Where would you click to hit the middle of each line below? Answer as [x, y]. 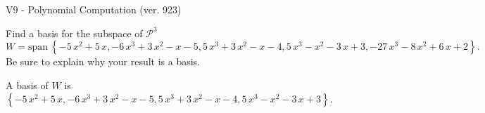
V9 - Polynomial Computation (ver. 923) [94, 9]
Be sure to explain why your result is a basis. [103, 61]
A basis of [27, 85]
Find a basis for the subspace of [74, 33]
